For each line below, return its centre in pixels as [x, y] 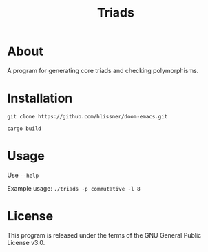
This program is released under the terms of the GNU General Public [104, 235]
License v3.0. [26, 242]
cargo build [24, 129]
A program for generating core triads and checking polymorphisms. [103, 70]
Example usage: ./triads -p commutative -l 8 [74, 188]
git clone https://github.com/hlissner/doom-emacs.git [87, 116]
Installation [40, 98]
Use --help [23, 175]
